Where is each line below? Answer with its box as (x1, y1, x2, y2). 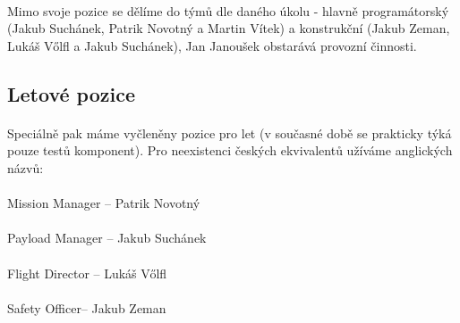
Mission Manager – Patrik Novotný (7, 194, 200, 212)
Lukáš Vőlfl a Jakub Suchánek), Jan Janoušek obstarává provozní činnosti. (7, 36, 417, 54)
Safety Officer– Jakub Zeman (7, 298, 166, 317)
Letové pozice (7, 79, 135, 107)
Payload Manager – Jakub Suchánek (7, 228, 207, 247)
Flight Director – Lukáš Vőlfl (7, 263, 167, 282)
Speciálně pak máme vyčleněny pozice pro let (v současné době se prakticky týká (7, 123, 452, 142)
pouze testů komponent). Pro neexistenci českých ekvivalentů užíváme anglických (7, 141, 453, 160)
